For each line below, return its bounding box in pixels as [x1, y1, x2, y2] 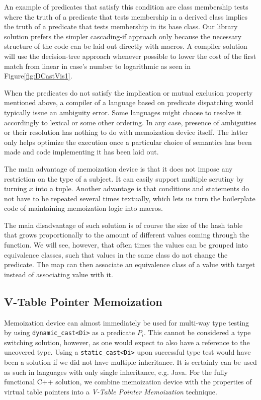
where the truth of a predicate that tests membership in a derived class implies [4, 11, 248, 22]
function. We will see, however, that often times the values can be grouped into [4, 239, 248, 250]
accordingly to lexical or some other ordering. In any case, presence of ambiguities [4, 117, 256, 127]
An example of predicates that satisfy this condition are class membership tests [4, 2, 248, 12]
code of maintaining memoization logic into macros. [4, 203, 163, 213]
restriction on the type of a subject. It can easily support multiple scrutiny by [4, 173, 244, 184]
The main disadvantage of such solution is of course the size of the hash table [4, 219, 243, 230]
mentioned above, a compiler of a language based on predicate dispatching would [4, 97, 253, 108]
